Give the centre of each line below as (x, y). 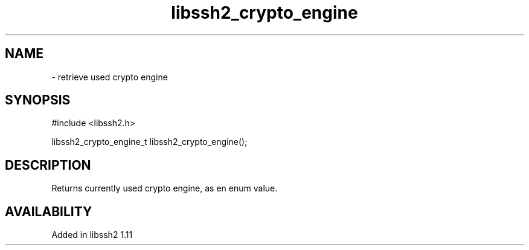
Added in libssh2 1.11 (92, 235)
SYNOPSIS (38, 100)
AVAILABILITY (49, 211)
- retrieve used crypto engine (110, 77)
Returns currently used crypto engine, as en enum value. (165, 188)
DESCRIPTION (48, 165)
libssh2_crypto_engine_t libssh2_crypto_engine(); (149, 142)
